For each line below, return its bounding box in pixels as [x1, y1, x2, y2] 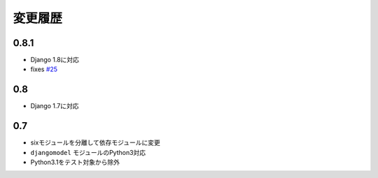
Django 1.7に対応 [30, 102, 79, 110]
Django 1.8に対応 [30, 56, 80, 64]
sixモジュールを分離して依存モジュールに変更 [30, 138, 161, 147]
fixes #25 [30, 65, 58, 73]
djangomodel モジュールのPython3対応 [30, 148, 146, 156]
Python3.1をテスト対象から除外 [30, 158, 120, 167]
